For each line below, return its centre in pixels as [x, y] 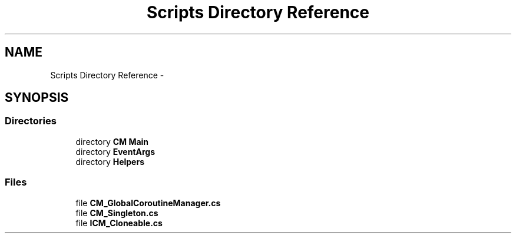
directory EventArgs [115, 151]
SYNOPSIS [37, 98]
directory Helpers [110, 161]
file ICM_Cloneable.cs [119, 223]
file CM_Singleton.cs [117, 213]
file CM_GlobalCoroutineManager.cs [148, 203]
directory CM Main [112, 141]
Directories [31, 121]
